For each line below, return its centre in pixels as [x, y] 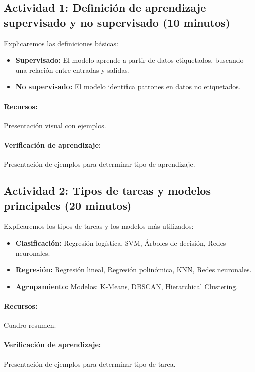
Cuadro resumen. [30, 325]
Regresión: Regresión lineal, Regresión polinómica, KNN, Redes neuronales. [133, 270]
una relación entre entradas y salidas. [72, 70]
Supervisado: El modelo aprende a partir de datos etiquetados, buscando [129, 60]
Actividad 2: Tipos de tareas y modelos [107, 191]
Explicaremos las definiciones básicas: [61, 43]
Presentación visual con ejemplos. [55, 125]
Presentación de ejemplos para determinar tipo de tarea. [90, 363]
